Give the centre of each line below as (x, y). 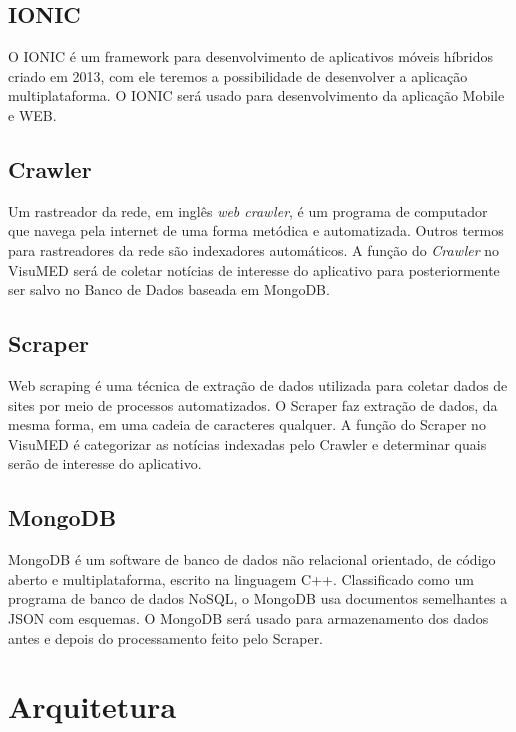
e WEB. (32, 114)
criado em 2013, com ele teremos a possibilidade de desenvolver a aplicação (238, 75)
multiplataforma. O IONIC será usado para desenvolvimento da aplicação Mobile (256, 95)
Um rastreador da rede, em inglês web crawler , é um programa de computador (248, 210)
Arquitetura (92, 706)
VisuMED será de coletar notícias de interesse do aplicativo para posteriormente (254, 269)
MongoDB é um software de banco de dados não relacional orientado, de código (252, 559)
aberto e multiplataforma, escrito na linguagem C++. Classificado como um (241, 578)
